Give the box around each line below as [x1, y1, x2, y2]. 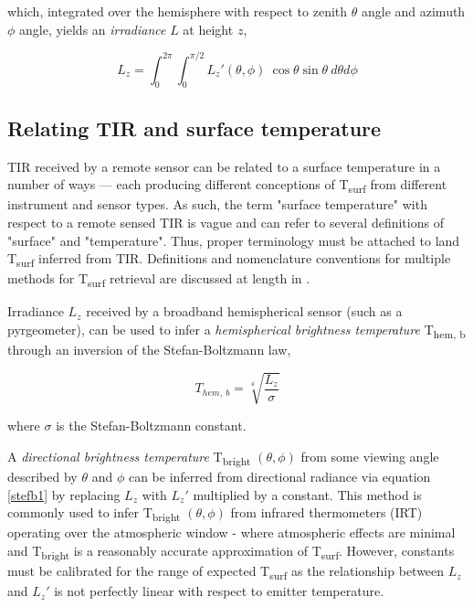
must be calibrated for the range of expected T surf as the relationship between [7, 561, 445, 582]
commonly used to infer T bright [7, 503, 181, 524]
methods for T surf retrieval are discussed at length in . [7, 269, 310, 291]
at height [183, 19, 234, 38]
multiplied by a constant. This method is [193, 485, 422, 504]
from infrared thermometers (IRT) [230, 503, 423, 522]
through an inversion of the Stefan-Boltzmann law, [7, 340, 291, 359]
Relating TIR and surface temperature [7, 113, 382, 142]
